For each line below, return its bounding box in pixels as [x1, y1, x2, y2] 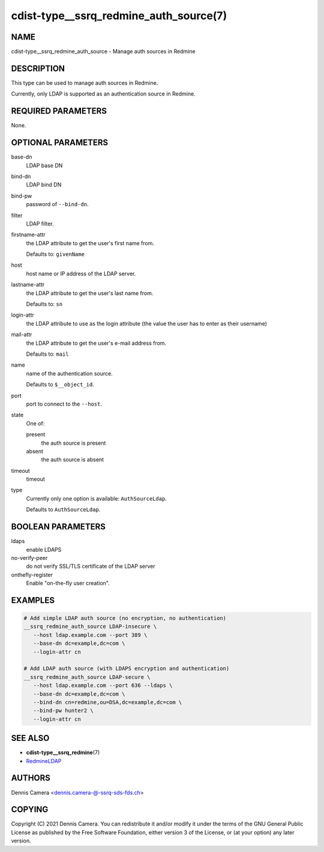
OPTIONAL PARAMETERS [11, 138, 109, 148]
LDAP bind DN [26, 181, 62, 189]
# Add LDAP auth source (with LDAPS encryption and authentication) [23, 665, 230, 672]
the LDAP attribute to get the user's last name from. [26, 289, 154, 297]
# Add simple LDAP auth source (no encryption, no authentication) [23, 615, 227, 622]
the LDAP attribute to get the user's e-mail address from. [26, 339, 167, 347]
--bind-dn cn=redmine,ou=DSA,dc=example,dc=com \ [33, 699, 182, 705]
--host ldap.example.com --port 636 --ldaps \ [33, 682, 173, 689]
